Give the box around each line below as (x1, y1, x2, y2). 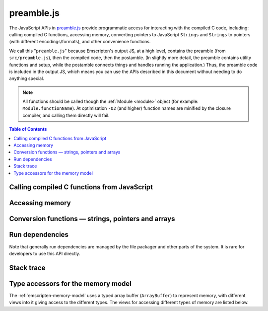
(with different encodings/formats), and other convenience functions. (9, 39, 151, 45)
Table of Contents (9, 126, 47, 132)
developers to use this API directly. (9, 250, 80, 256)
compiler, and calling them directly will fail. (22, 112, 110, 118)
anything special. (9, 76, 44, 81)
